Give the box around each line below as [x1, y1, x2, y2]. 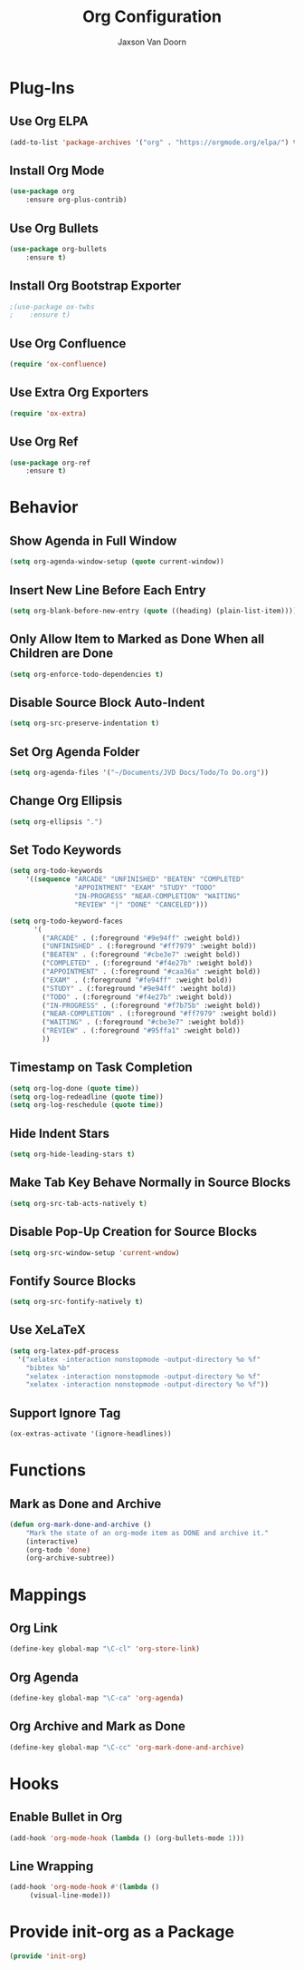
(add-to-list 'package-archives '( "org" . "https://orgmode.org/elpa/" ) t [9, 138, 298, 147]
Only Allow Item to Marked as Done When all [9, 632, 265, 647]
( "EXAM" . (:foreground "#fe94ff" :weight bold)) [42, 975, 233, 985]
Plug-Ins [9, 77, 75, 98]
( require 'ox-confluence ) [9, 360, 107, 369]
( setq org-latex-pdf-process [9, 1346, 119, 1356]
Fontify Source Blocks [9, 1273, 137, 1289]
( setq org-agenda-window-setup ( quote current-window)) [9, 557, 224, 566]
